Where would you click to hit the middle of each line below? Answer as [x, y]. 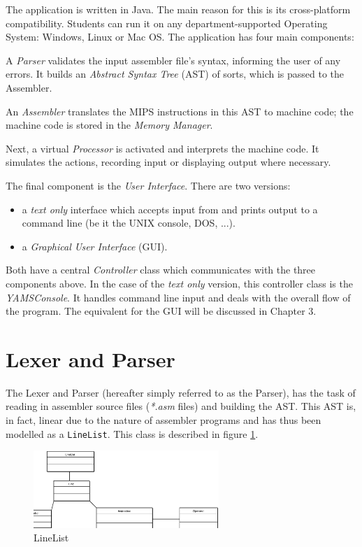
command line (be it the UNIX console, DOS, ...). [129, 223]
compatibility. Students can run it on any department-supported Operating [167, 23]
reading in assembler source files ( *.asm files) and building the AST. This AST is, [181, 406]
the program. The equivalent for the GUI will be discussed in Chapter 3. [161, 311]
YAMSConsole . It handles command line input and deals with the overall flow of [178, 297]
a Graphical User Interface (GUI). [95, 246]
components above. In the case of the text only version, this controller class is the [179, 283]
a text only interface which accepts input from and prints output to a [170, 209]
